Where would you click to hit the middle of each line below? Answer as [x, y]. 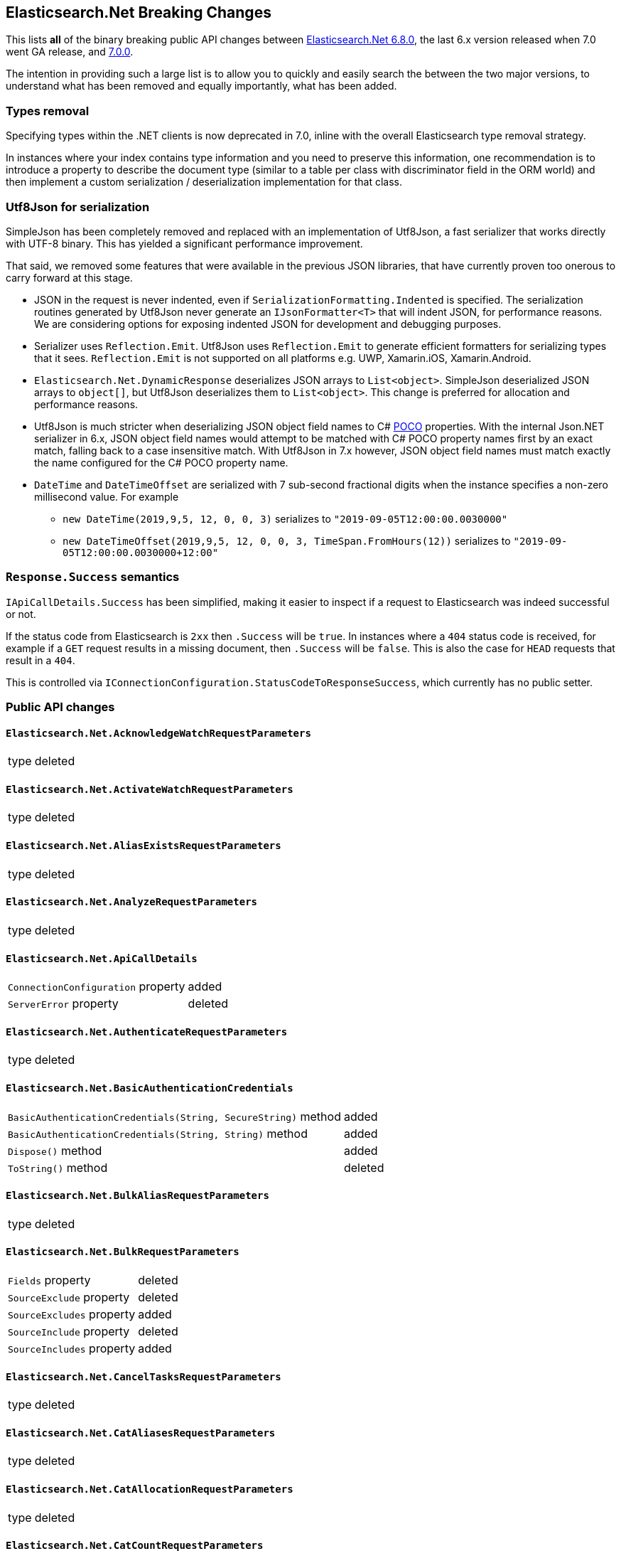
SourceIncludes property [72, 1349]
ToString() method [58, 1167]
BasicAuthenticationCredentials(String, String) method [158, 1133]
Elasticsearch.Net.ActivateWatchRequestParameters [150, 789]
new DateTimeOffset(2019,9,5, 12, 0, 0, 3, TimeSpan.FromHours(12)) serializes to [287, 540]
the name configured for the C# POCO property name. [161, 462]
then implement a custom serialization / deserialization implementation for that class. [204, 182]
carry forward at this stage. [69, 277]
